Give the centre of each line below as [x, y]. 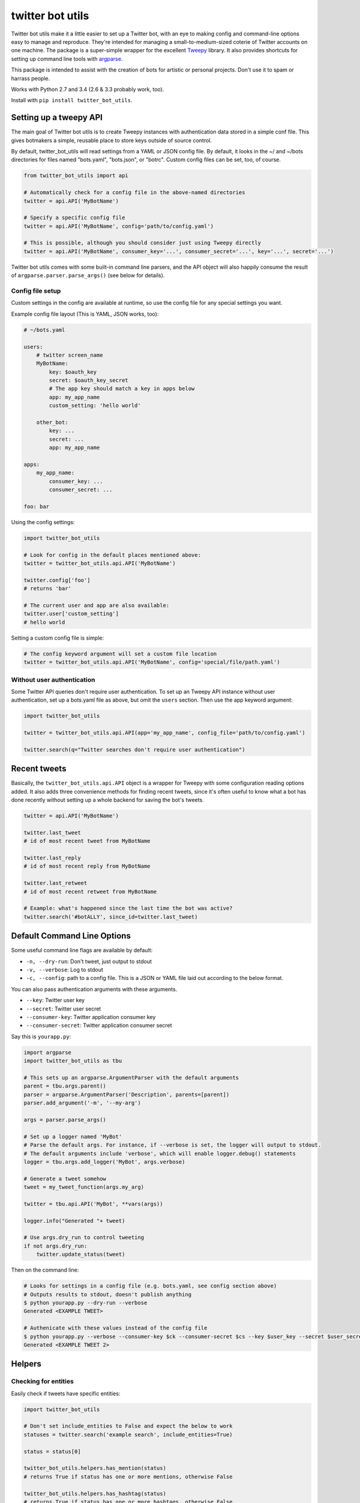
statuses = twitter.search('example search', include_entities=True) [128, 1434]
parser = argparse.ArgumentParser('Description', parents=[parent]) [127, 1094]
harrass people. [31, 78]
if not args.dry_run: [55, 1246]
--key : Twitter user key [55, 1000]
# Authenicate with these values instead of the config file [115, 1328]
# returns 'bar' [48, 589]
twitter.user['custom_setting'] [71, 614]
